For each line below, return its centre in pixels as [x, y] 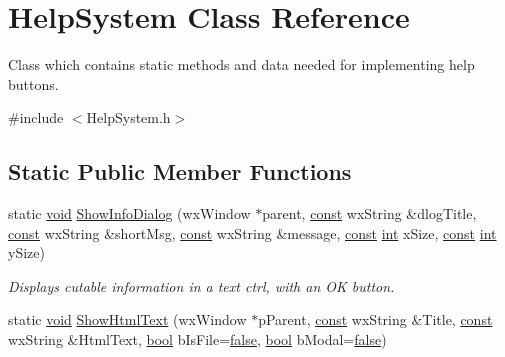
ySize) [26, 252]
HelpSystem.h [128, 117]
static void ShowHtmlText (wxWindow [127, 319]
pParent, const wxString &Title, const [375, 319]
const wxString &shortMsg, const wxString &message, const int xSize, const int [252, 232]
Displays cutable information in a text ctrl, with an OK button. [201, 285]
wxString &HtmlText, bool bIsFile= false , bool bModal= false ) [197, 339]
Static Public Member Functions [180, 171]
